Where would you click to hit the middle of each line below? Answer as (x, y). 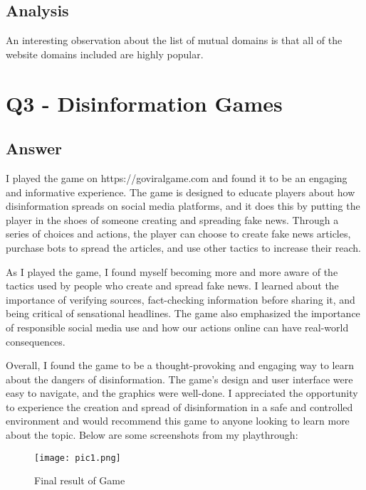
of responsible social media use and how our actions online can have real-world (177, 327)
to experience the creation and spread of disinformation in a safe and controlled (179, 406)
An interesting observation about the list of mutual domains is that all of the (174, 40)
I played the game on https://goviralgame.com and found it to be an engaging (177, 177)
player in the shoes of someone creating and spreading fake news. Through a (172, 219)
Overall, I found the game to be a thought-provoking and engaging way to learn (180, 365)
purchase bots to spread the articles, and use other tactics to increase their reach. (183, 247)
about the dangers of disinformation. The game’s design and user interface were (179, 379)
